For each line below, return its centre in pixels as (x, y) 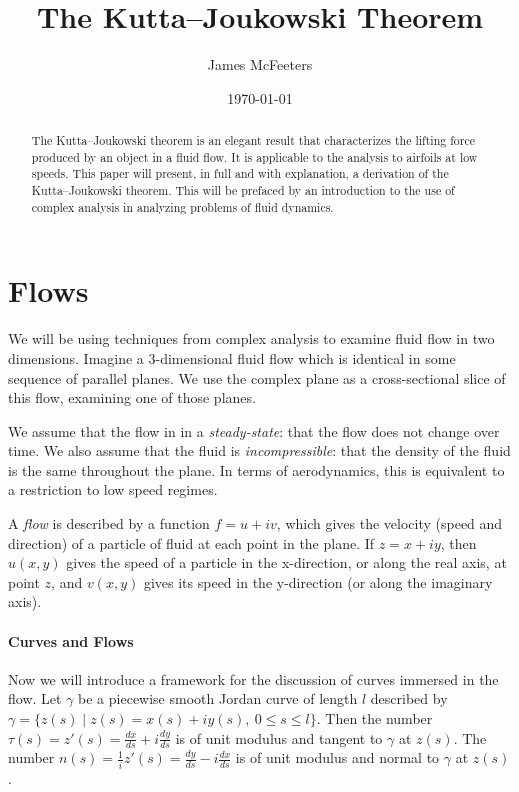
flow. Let (35, 698)
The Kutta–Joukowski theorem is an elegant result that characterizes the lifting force (253, 140)
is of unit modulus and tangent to (279, 737)
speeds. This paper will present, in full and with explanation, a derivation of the (240, 173)
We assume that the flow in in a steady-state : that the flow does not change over (254, 430)
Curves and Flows (71, 640)
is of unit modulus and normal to (337, 757)
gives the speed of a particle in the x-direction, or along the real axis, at (286, 562)
